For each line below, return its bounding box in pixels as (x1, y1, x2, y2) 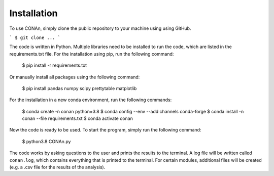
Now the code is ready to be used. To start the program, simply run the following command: (9, 127, 201, 133)
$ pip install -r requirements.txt (22, 62, 87, 68)
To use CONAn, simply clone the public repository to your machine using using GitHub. (9, 25, 191, 31)
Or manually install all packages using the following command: (9, 74, 140, 80)
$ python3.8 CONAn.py (22, 138, 71, 144)
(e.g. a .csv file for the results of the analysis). (9, 164, 106, 170)
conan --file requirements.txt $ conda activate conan (22, 115, 133, 121)
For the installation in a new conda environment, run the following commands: (9, 97, 172, 103)
